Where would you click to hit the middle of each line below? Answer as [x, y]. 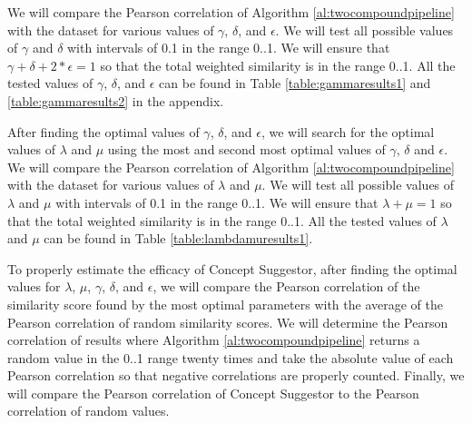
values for [34, 286]
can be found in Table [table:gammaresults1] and [295, 83]
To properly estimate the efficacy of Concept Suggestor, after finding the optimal [232, 268]
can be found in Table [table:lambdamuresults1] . [178, 238]
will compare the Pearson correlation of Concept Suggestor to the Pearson [213, 393]
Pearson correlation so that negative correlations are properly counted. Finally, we [236, 375]
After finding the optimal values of [103, 131]
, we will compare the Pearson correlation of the [286, 286]
